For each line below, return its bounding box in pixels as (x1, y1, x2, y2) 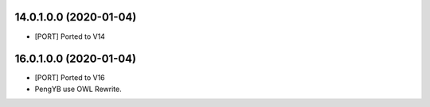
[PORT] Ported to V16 (34, 73, 105, 82)
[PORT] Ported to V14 (34, 32, 105, 41)
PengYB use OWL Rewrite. (34, 84, 123, 94)
